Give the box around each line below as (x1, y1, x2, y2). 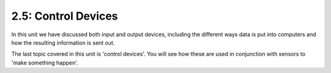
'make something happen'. (11, 59, 78, 66)
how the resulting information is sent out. (11, 39, 115, 46)
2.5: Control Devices (11, 9, 118, 23)
